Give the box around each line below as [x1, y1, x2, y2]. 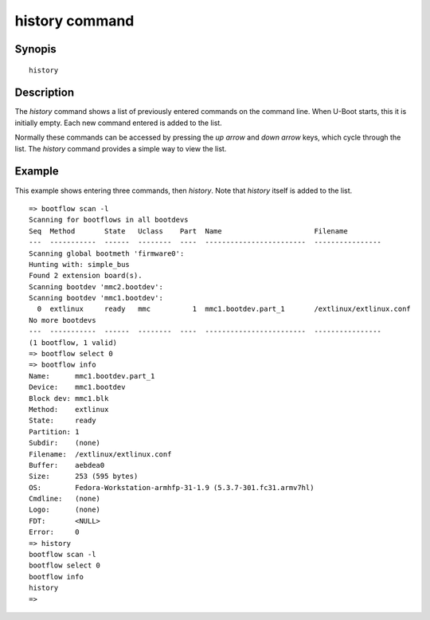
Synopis [14, 42, 57, 56]
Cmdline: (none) [29, 494, 101, 504]
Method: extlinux [29, 405, 109, 414]
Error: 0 [29, 528, 80, 537]
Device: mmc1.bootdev [29, 383, 126, 392]
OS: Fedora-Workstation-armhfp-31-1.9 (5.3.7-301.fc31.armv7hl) [29, 483, 315, 492]
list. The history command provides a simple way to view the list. [14, 143, 227, 153]
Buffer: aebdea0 [29, 461, 105, 469]
